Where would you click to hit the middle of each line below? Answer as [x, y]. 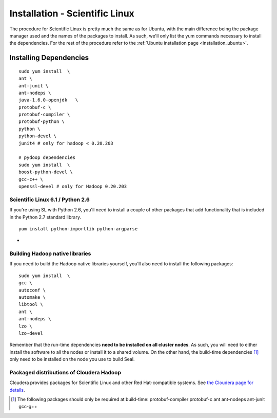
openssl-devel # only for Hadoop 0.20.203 [73, 186]
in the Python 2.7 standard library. [45, 217]
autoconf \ [32, 290]
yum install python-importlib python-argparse [78, 229]
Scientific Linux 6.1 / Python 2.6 [50, 199]
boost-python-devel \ [46, 172]
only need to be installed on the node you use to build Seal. [72, 359]
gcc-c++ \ [31, 179]
